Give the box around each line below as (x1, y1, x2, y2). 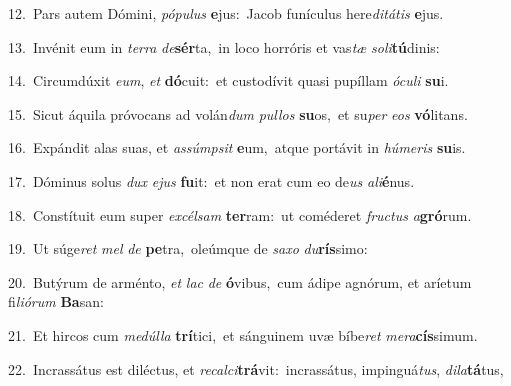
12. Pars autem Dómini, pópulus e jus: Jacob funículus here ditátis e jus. (8, 3, 444, 23)
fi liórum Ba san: (8, 291, 104, 312)
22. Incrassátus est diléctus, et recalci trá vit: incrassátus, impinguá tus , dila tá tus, (8, 358, 504, 379)
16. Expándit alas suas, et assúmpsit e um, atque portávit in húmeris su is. (8, 137, 466, 158)
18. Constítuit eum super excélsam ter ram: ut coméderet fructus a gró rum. (8, 204, 472, 225)
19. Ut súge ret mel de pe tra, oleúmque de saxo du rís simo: (8, 238, 368, 259)
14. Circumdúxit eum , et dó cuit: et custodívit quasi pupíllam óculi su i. (8, 70, 449, 91)
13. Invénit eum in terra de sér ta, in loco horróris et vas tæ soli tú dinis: (8, 36, 440, 57)
